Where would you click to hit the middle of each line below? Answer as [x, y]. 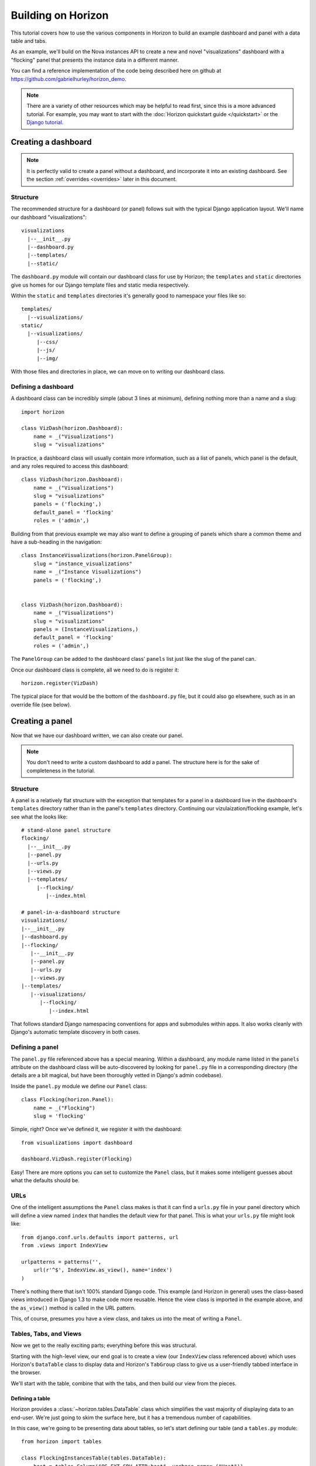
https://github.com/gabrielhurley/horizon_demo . [69, 79]
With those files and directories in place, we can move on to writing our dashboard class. [118, 372]
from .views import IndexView [65, 1245]
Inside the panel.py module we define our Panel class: [79, 1086]
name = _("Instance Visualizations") [87, 572]
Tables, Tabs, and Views [46, 1333]
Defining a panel [35, 1047]
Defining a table [31, 1398]
